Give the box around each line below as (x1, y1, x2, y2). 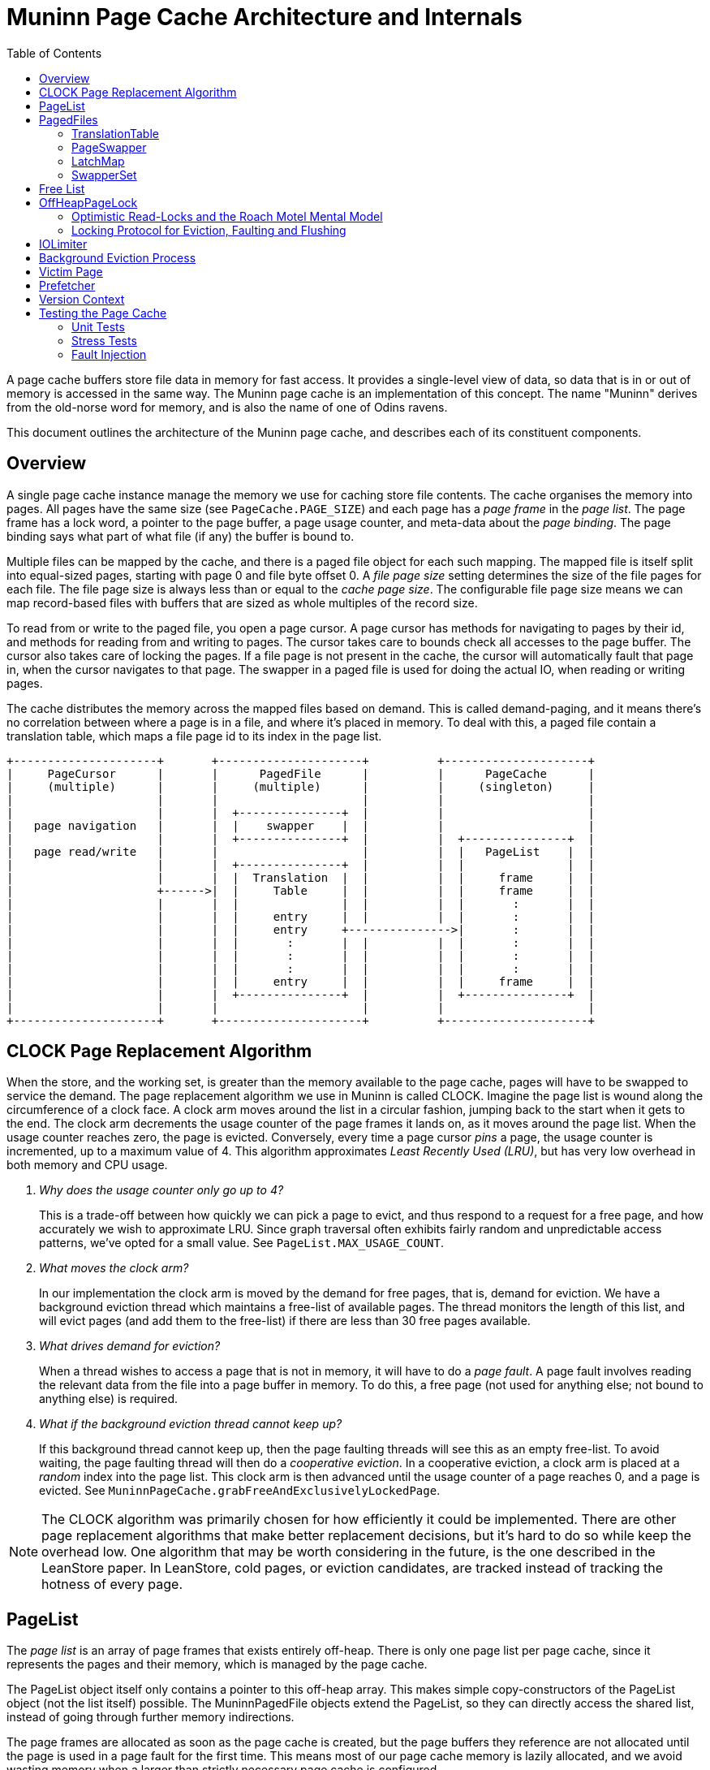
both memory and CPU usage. (6, 1158, 168, 1172)
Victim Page (39, 264, 103, 278)
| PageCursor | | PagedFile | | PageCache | (6, 766, 595, 780)
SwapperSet (71, 167, 137, 182)
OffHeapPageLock (39, 195, 138, 209)
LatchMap (71, 153, 125, 168)
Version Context (39, 291, 125, 306)
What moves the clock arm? (39, 1261, 189, 1276)
